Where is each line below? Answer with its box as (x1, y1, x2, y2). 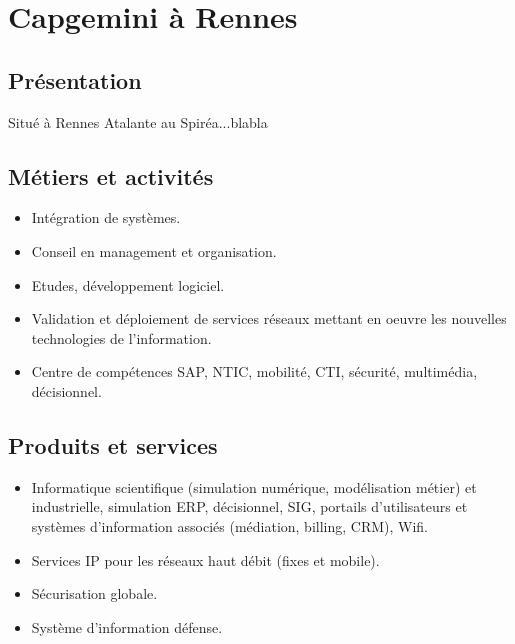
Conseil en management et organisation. (31, 240, 277, 261)
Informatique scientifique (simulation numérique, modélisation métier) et (31, 476, 477, 497)
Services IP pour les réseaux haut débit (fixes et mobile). (31, 549, 380, 570)
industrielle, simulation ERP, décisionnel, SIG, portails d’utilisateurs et (31, 496, 468, 517)
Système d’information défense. (31, 616, 223, 637)
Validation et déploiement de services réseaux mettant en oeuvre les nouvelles (31, 308, 507, 329)
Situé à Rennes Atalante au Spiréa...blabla (8, 111, 268, 132)
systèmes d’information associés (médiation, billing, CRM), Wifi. (31, 515, 429, 536)
